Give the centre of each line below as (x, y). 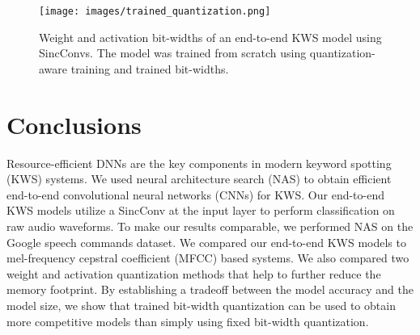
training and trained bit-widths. (150, 68)
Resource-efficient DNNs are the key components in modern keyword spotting (199, 163)
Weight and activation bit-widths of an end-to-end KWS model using (210, 37)
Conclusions (74, 124)
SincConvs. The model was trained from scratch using (173, 53)
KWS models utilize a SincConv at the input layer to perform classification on (201, 210)
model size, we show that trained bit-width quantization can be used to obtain (201, 305)
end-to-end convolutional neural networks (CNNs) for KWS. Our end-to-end (196, 194)
